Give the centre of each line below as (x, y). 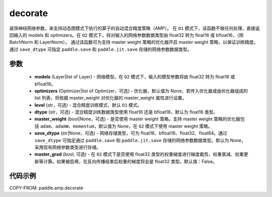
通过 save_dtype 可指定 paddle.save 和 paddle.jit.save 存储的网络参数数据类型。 (101, 49)
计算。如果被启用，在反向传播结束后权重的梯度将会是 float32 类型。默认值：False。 (130, 161)
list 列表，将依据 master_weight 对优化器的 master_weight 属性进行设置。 (111, 98)
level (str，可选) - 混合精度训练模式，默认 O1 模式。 (88, 105)
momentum (84, 126)
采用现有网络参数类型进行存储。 (67, 147)
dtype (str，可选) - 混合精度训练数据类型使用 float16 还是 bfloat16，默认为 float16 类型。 (126, 112)
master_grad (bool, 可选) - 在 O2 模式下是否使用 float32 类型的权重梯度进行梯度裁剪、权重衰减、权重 (139, 154)
